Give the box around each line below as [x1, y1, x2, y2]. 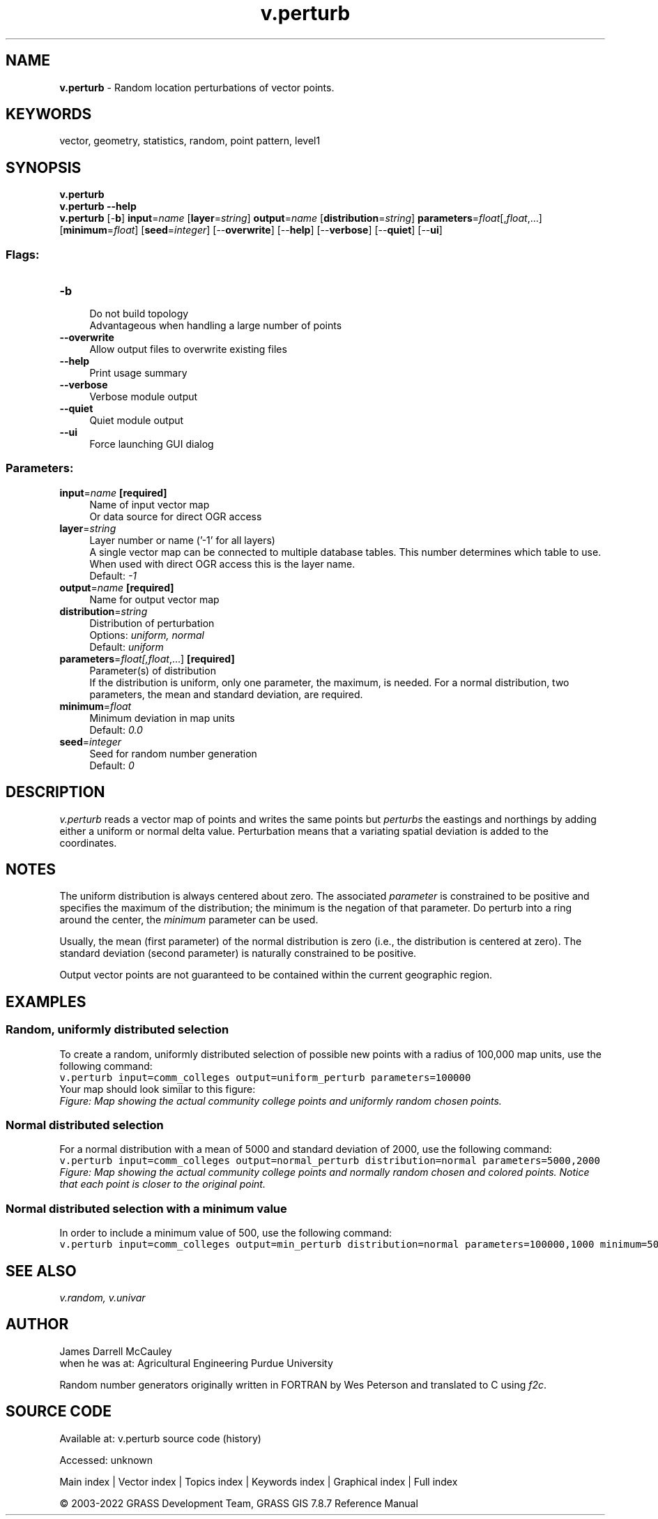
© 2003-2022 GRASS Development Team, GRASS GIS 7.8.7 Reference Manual [59, 1497, 418, 1509]
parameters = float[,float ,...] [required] [59, 652, 235, 665]
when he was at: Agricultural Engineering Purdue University [59, 1356, 333, 1369]
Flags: [6, 247, 40, 262]
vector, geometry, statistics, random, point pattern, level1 [59, 135, 321, 147]
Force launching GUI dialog [89, 438, 214, 451]
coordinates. [59, 836, 117, 849]
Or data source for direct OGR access [89, 510, 262, 522]
